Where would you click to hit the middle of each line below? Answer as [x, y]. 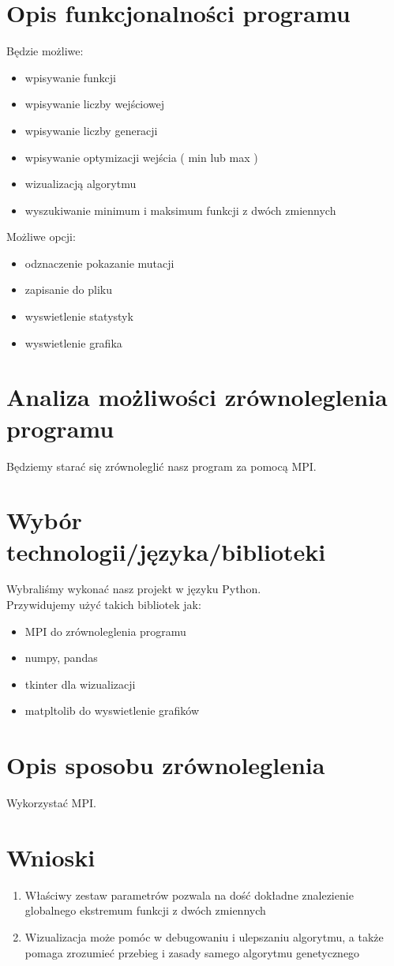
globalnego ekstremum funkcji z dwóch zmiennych [145, 910]
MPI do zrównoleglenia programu [105, 631]
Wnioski [51, 857]
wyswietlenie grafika [73, 342]
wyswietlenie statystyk [79, 316]
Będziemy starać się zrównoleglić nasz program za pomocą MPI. [161, 466]
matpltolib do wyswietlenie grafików [112, 710]
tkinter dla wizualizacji [80, 684]
